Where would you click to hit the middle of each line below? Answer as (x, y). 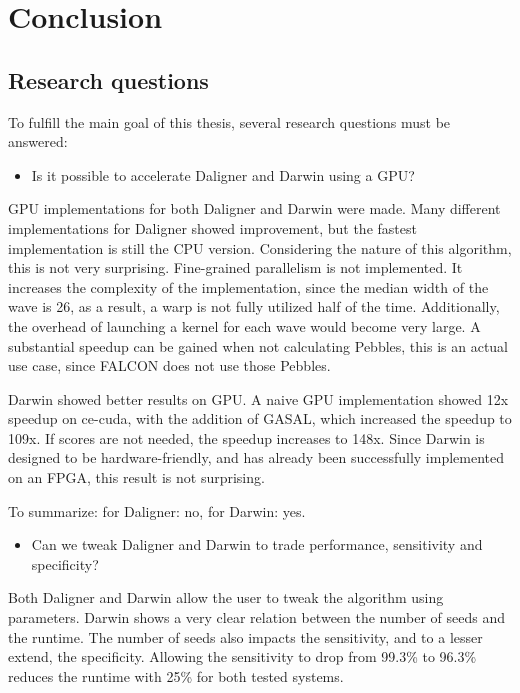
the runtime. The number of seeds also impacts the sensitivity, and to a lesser (245, 636)
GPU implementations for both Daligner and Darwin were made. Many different (254, 208)
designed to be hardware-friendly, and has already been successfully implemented (256, 457)
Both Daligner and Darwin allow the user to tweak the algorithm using (226, 597)
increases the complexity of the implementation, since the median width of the (248, 286)
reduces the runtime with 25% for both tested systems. (176, 675)
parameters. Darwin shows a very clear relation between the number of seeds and (257, 617)
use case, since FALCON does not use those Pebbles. (169, 365)
